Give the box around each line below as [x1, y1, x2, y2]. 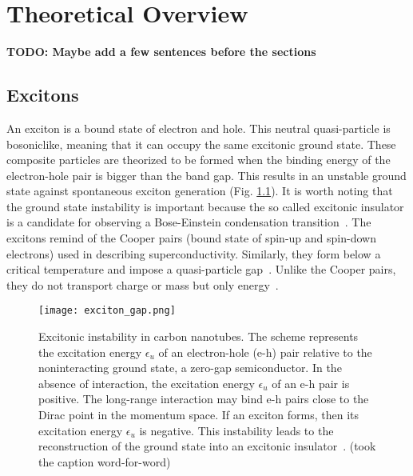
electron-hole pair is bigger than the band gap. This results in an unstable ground [6, 166, 407, 183]
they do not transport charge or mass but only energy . [6, 276, 279, 293]
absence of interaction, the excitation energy [38, 374, 255, 391]
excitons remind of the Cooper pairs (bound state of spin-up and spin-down [6, 230, 376, 246]
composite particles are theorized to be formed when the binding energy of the [6, 151, 391, 168]
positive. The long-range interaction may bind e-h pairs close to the [38, 390, 369, 407]
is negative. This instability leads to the [139, 422, 334, 438]
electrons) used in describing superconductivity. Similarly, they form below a [6, 245, 381, 262]
